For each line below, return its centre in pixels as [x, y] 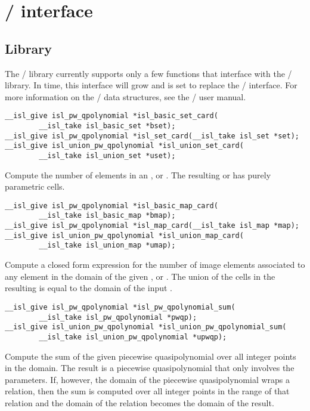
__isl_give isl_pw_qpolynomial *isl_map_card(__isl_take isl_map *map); [152, 226]
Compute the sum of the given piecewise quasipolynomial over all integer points [151, 356]
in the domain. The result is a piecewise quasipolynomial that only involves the [150, 368]
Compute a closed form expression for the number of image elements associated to [155, 265]
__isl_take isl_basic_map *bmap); [107, 216]
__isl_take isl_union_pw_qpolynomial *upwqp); [133, 337]
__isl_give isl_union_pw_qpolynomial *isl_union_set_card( [124, 146]
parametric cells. [35, 186]
